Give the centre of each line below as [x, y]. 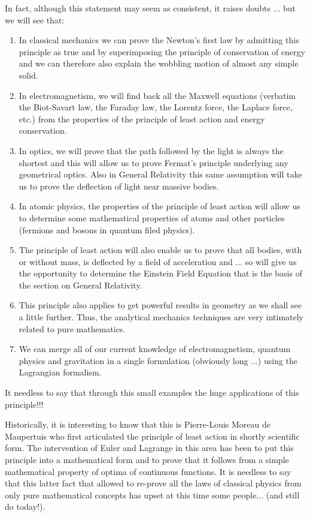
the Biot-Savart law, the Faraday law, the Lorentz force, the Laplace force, [156, 107]
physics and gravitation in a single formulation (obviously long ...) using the [158, 360]
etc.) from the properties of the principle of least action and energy [142, 118]
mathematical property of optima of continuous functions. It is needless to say [148, 471]
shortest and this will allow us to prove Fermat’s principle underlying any [154, 162]
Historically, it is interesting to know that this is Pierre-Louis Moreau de [138, 424]
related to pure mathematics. [72, 328]
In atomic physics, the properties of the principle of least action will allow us [159, 206]
